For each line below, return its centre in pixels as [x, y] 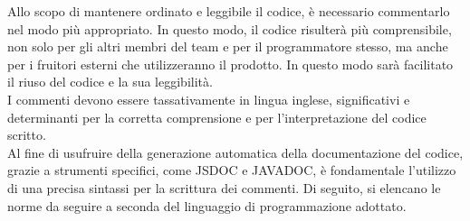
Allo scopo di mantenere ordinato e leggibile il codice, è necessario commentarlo [229, 11]
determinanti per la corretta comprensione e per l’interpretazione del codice [217, 117]
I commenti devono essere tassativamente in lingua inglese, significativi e [209, 99]
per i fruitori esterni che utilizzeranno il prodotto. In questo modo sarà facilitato [230, 64]
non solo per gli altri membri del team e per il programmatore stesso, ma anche [228, 46]
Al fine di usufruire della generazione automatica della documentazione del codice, [235, 152]
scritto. [27, 135]
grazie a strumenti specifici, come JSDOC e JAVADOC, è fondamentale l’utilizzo [232, 170]
